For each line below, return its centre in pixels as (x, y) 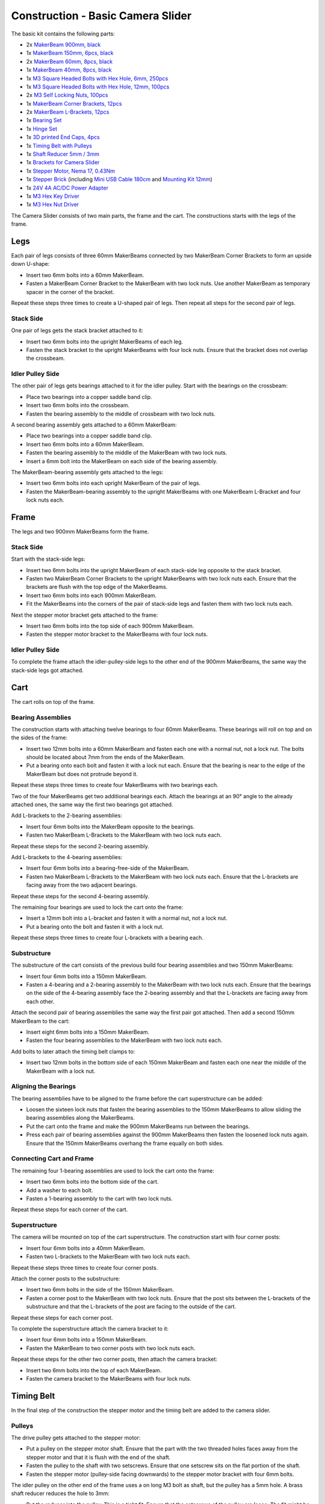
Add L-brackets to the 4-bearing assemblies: (67, 857)
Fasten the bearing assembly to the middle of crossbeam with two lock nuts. (121, 414)
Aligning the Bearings (44, 1086)
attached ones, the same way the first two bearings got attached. (92, 805)
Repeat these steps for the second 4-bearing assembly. (80, 896)
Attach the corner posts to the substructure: (66, 1279)
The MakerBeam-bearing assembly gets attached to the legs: (87, 472)
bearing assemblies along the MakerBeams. (81, 1118)
